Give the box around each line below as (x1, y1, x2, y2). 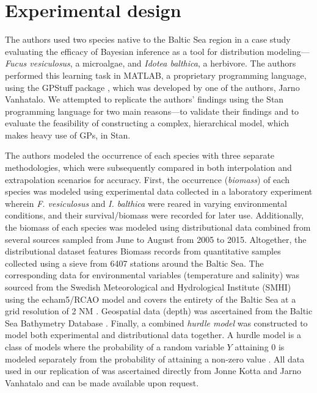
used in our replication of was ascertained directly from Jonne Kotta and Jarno (5, 364, 302, 377)
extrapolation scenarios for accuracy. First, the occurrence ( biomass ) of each (5, 173, 290, 186)
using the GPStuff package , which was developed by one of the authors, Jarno (5, 81, 300, 93)
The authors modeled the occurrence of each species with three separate (5, 149, 275, 162)
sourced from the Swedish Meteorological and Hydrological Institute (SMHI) (5, 281, 291, 293)
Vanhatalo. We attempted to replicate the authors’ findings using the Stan (5, 93, 284, 106)
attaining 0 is (235, 340, 285, 353)
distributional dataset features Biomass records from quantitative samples (5, 245, 281, 258)
